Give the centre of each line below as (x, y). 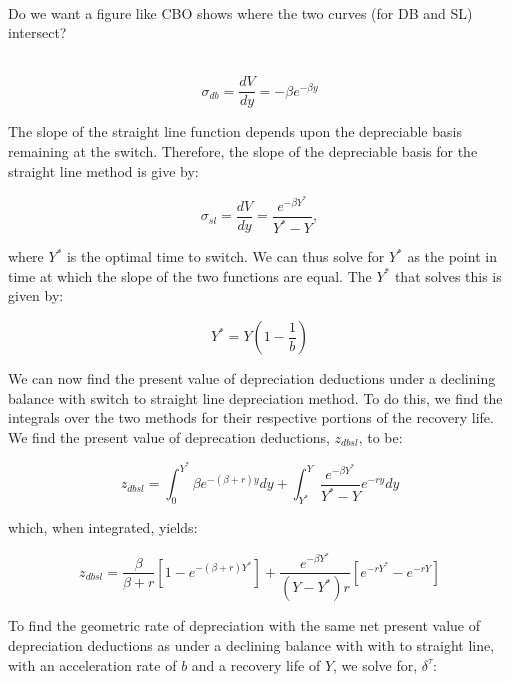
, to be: (380, 436)
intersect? (37, 32)
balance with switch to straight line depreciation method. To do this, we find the (255, 397)
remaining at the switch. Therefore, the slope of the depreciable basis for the (243, 151)
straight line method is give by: (103, 170)
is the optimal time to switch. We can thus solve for (225, 256)
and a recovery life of (256, 664)
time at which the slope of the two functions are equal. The (190, 275)
